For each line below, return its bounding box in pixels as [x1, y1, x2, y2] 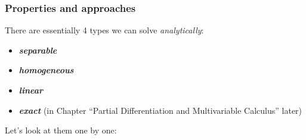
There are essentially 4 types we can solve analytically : [5, 24, 204, 36]
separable [18, 43, 57, 56]
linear [18, 84, 43, 96]
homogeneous [18, 64, 74, 76]
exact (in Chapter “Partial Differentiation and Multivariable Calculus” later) [18, 104, 302, 116]
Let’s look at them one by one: [5, 124, 117, 136]
